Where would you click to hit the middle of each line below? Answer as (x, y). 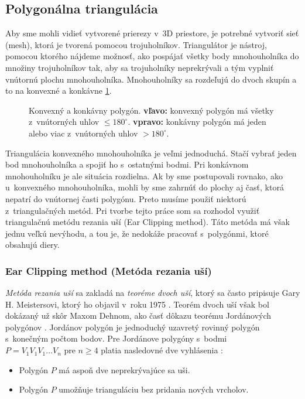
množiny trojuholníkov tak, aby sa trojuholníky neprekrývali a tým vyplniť (140, 67)
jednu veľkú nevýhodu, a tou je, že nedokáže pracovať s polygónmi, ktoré (137, 233)
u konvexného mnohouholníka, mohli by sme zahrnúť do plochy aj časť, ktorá (145, 187)
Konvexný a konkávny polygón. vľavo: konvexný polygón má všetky (151, 110)
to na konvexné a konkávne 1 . (59, 91)
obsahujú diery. (32, 245)
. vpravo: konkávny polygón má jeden (197, 122)
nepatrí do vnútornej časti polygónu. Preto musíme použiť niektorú (126, 198)
